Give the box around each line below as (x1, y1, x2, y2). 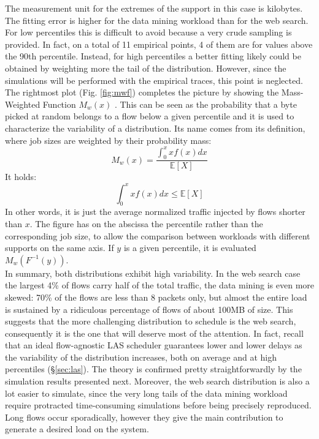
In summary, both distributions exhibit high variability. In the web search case (5, 266, 301, 279)
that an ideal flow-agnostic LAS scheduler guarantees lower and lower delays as (5, 339, 302, 351)
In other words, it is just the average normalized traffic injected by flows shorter (5, 205, 306, 218)
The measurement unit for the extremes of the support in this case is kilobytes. (5, 2, 303, 14)
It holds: (5, 170, 37, 183)
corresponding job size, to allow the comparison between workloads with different (5, 229, 310, 242)
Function (42, 97, 76, 110)
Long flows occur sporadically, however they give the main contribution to (5, 410, 283, 423)
